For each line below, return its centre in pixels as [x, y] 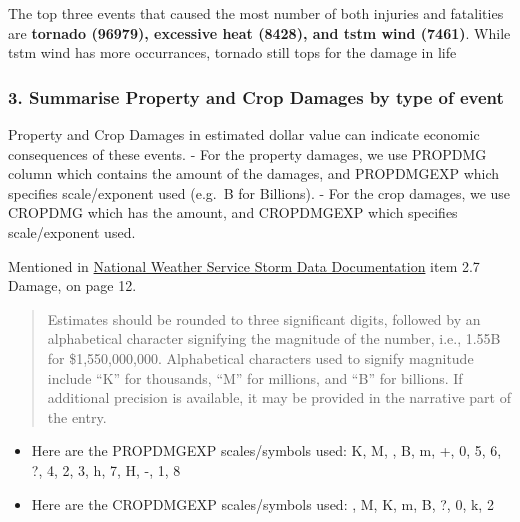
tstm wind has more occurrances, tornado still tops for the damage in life [232, 52]
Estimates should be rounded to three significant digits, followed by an [264, 318]
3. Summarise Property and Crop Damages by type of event [256, 96]
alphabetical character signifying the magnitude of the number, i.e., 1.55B [274, 338]
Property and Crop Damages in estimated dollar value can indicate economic [244, 134]
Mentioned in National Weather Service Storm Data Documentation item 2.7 [244, 265]
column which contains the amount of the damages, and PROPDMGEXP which [254, 173]
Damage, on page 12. [72, 285]
